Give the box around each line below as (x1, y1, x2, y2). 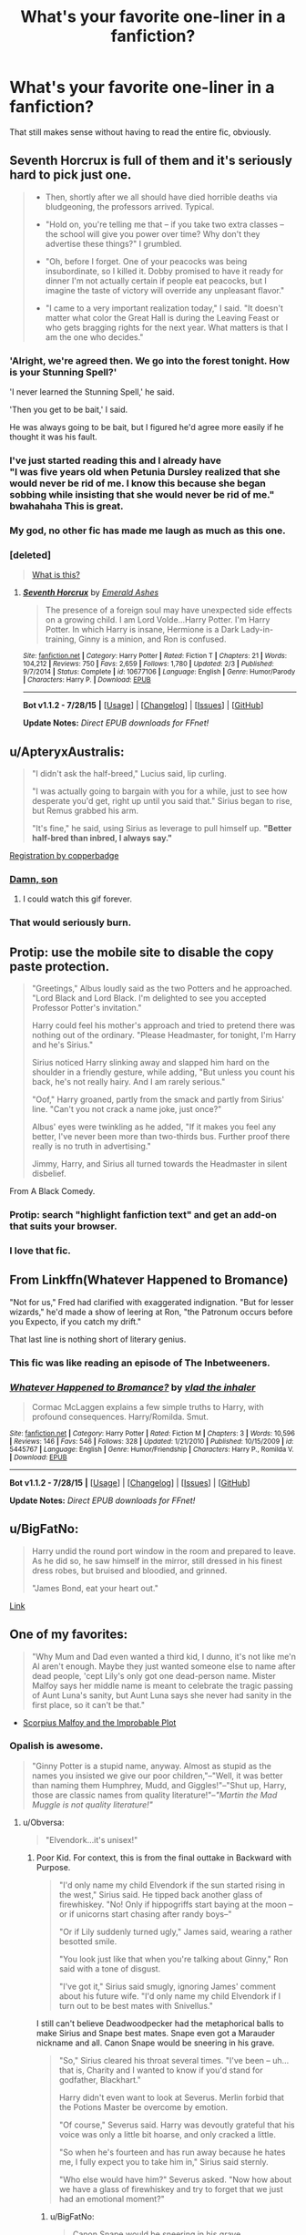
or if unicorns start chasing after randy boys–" (58, 1908, 232, 1920)
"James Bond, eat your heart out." (31, 1582, 159, 1593)
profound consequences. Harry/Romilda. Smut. (31, 1411, 209, 1422)
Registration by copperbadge (9, 850, 119, 860)
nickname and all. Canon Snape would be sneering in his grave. (36, 2037, 275, 2048)
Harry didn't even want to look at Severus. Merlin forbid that (58, 2092, 285, 2103)
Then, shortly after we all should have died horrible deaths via (45, 191, 278, 202)
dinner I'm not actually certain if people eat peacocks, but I (45, 275, 267, 286)
